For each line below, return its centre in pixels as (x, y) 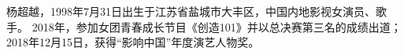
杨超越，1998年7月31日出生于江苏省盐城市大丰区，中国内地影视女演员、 (191, 11)
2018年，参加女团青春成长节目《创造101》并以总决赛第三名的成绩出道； (217, 26)
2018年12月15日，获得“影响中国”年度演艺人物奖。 (133, 42)
